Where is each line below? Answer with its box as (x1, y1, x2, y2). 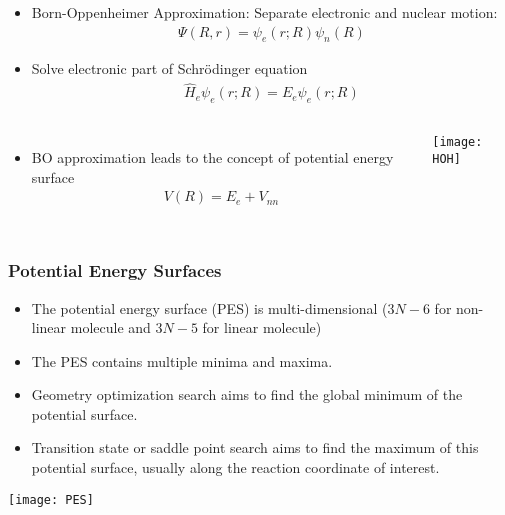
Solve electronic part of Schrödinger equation (31, 58, 308, 79)
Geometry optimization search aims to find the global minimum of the (31, 384, 463, 405)
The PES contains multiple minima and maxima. (31, 350, 333, 371)
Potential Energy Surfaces (8, 258, 222, 283)
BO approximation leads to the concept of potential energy (31, 147, 394, 168)
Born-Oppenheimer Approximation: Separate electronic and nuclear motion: (31, 2, 498, 22)
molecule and (70, 317, 151, 338)
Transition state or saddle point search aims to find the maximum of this (31, 437, 479, 458)
